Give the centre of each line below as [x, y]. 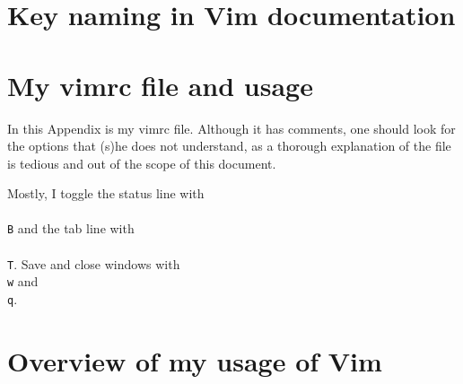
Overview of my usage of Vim [195, 360]
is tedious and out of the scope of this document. [142, 163]
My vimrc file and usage [160, 85]
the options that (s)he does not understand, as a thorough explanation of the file [229, 146]
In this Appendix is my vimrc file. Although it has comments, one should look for [231, 128]
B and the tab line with [71, 228]
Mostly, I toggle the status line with [106, 193]
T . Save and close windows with [94, 263]
